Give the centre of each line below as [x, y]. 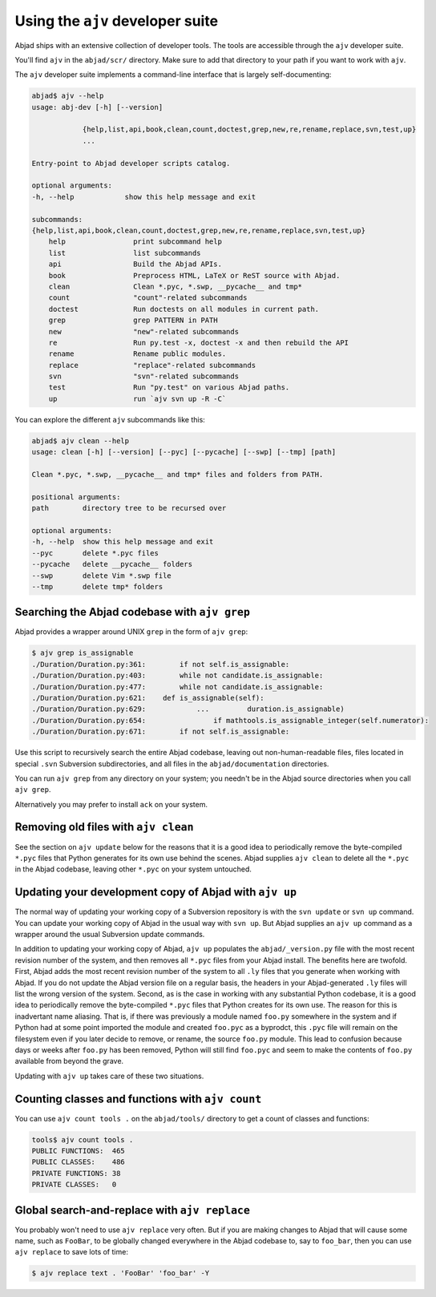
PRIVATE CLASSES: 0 [74, 1185]
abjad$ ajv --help [68, 96]
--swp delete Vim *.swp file [101, 576]
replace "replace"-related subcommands [152, 365]
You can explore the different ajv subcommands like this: [110, 419]
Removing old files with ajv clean [104, 827]
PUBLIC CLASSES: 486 [79, 1162]
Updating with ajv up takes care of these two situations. [109, 1076]
